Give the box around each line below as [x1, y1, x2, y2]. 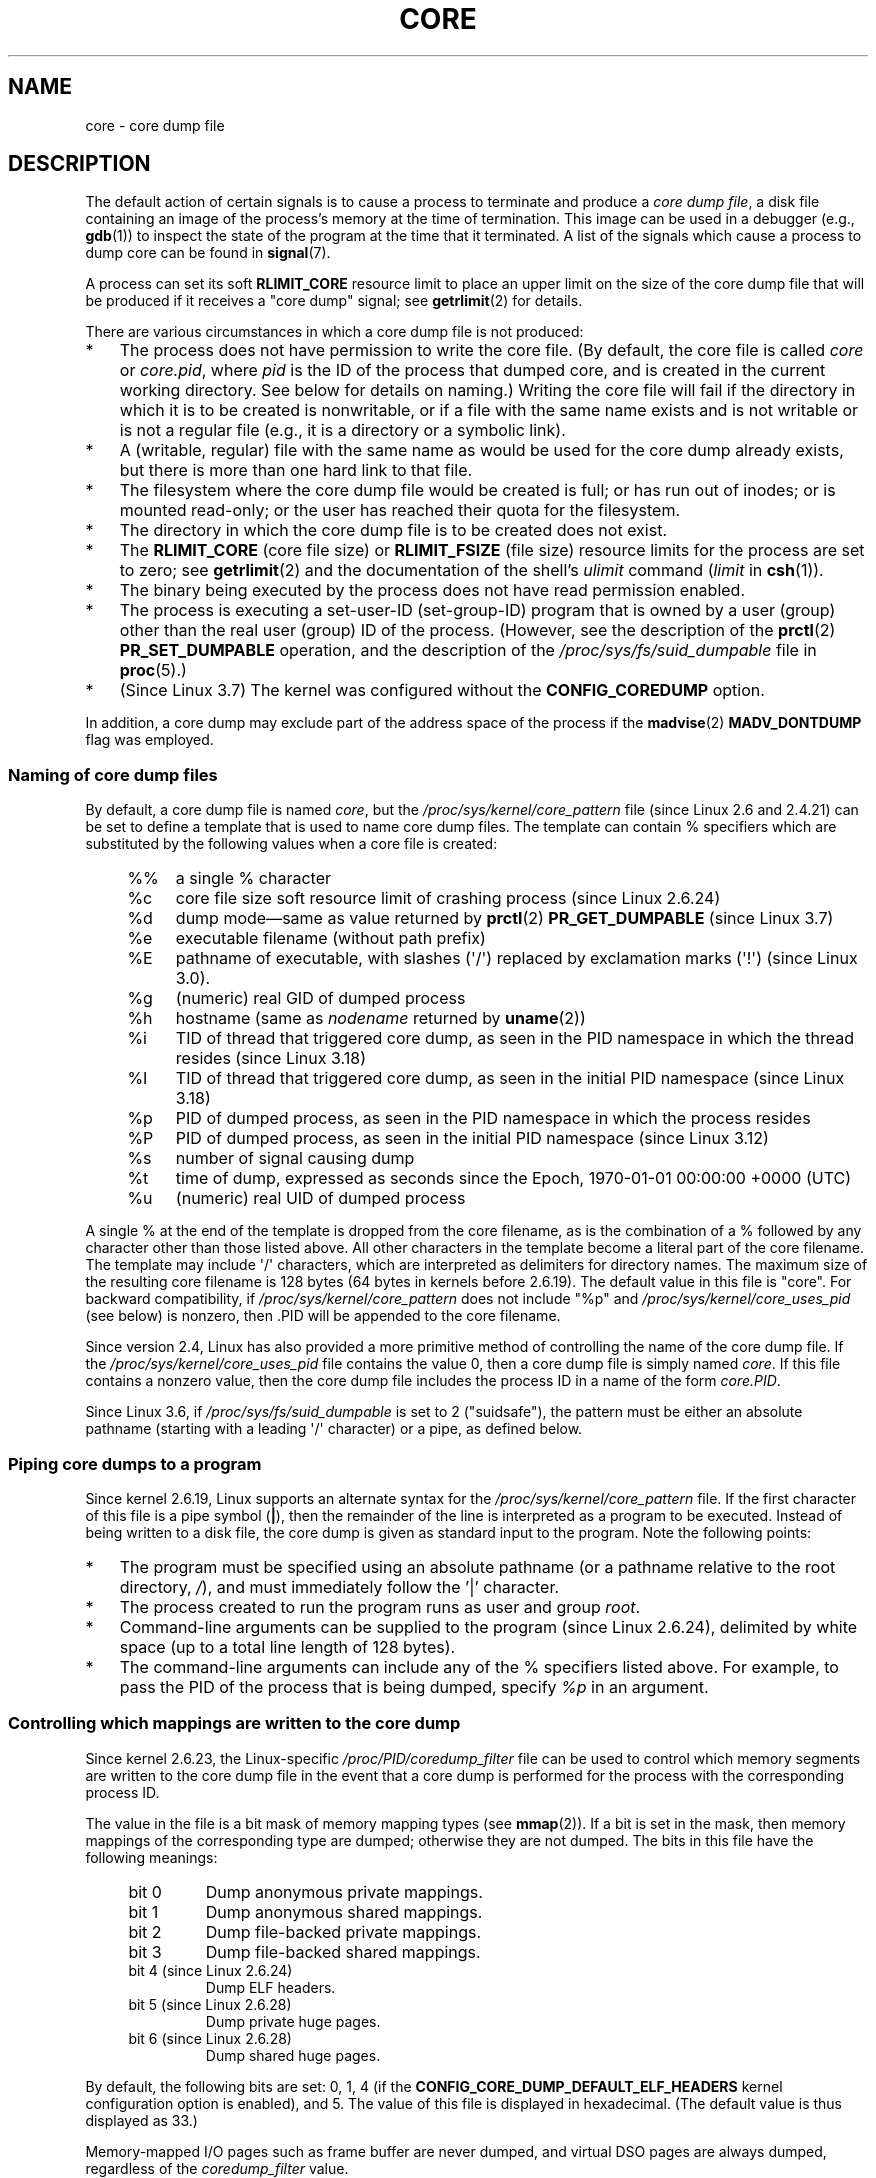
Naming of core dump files [8, 764, 218, 785]
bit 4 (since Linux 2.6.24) [128, 1961, 293, 1979]
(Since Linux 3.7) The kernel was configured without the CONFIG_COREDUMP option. [119, 680, 765, 701]
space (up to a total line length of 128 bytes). [119, 1636, 456, 1657]
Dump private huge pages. [205, 2012, 381, 2030]
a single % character [175, 868, 331, 889]
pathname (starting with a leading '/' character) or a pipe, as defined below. [85, 1420, 583, 1438]
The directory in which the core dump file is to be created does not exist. [119, 520, 668, 541]
